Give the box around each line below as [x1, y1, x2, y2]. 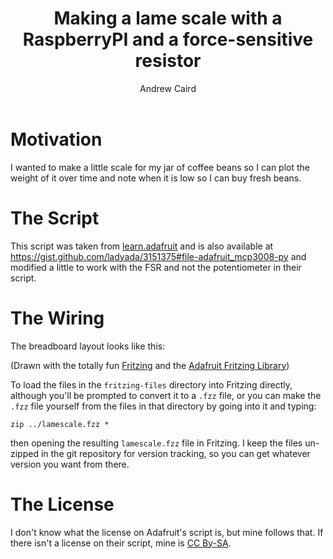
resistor [134, 50, 202, 72]
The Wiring [10, 307, 105, 329]
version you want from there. [10, 458, 130, 470]
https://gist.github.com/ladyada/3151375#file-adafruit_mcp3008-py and [10, 250, 307, 262]
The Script [10, 207, 100, 229]
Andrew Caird [139, 82, 197, 94]
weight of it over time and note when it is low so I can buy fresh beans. [10, 172, 302, 184]
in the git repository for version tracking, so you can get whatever [40, 447, 311, 459]
